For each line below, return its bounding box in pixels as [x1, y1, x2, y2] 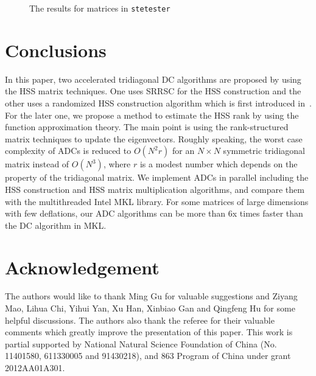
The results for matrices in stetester [29, 2, 170, 14]
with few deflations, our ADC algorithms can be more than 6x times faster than [5, 207, 303, 220]
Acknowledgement [5, 254, 160, 279]
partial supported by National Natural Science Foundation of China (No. [5, 337, 277, 350]
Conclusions [5, 37, 107, 62]
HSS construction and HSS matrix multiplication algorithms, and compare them [5, 183, 304, 195]
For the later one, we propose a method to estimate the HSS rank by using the [5, 108, 299, 121]
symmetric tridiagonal [223, 144, 305, 157]
